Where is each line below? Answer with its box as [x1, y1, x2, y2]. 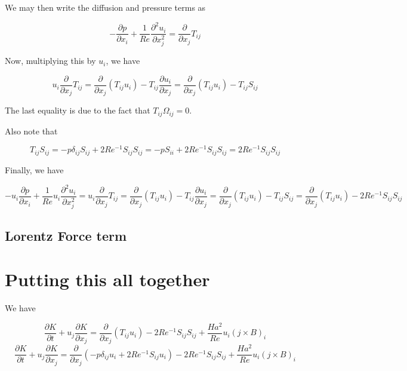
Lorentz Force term [5, 226, 127, 244]
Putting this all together [5, 267, 210, 292]
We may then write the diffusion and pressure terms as [5, 1, 206, 13]
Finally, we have [5, 163, 64, 176]
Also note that [5, 124, 58, 137]
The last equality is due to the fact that [5, 104, 150, 116]
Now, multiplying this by [5, 54, 96, 67]
